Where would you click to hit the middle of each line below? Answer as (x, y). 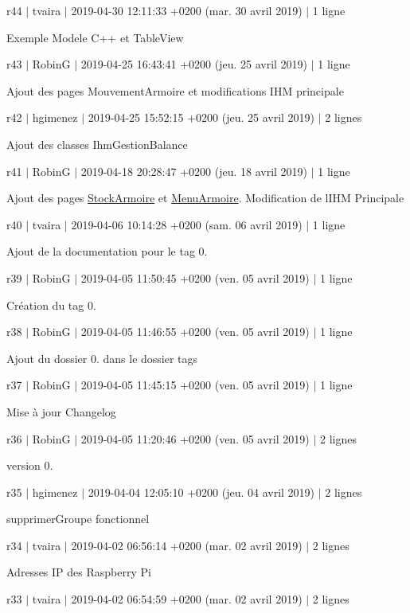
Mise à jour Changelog (61, 411)
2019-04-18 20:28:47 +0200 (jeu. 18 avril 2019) (194, 171)
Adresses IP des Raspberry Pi (79, 572)
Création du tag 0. (51, 305)
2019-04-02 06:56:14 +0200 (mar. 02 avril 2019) (187, 545)
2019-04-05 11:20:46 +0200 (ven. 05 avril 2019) (195, 438)
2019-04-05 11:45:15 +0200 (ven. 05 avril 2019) (195, 385)
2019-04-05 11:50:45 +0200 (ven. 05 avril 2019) (195, 277)
